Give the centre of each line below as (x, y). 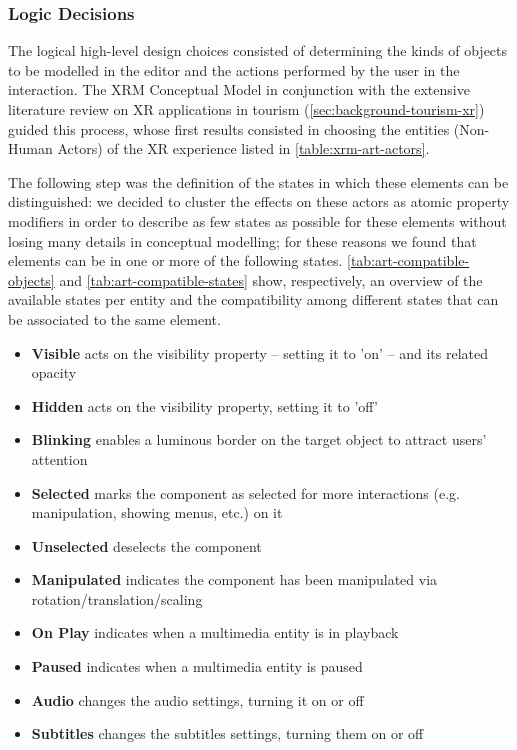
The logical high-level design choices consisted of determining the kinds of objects (258, 50)
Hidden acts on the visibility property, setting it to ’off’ (204, 405)
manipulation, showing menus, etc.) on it (157, 512)
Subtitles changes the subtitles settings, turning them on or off (227, 733)
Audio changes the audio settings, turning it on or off (197, 699)
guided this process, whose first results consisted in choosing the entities (229, 128)
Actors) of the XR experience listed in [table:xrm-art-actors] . (243, 148)
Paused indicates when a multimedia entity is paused (197, 666)
